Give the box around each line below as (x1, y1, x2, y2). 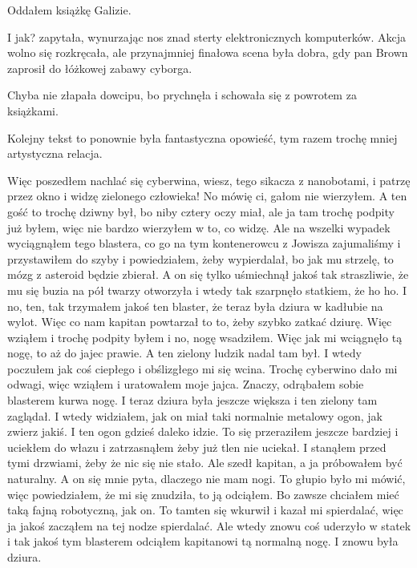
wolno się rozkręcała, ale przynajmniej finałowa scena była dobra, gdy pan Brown (7, 44, 408, 61)
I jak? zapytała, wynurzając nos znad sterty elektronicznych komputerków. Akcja (7, 28, 406, 45)
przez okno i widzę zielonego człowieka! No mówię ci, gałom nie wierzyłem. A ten (7, 187, 407, 204)
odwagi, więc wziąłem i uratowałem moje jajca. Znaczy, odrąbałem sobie (7, 376, 364, 393)
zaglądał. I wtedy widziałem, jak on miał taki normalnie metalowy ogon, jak (7, 407, 383, 424)
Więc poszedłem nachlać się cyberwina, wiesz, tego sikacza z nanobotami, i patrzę (7, 171, 411, 188)
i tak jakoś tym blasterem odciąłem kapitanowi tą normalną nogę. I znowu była (7, 533, 399, 550)
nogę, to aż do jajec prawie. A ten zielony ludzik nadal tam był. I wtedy (7, 344, 362, 361)
